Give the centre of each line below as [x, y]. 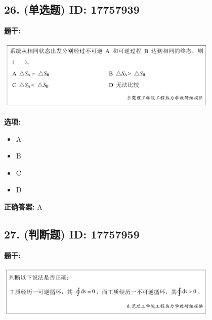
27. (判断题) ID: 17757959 [72, 234]
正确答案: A [23, 206]
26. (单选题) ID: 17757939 [72, 9]
